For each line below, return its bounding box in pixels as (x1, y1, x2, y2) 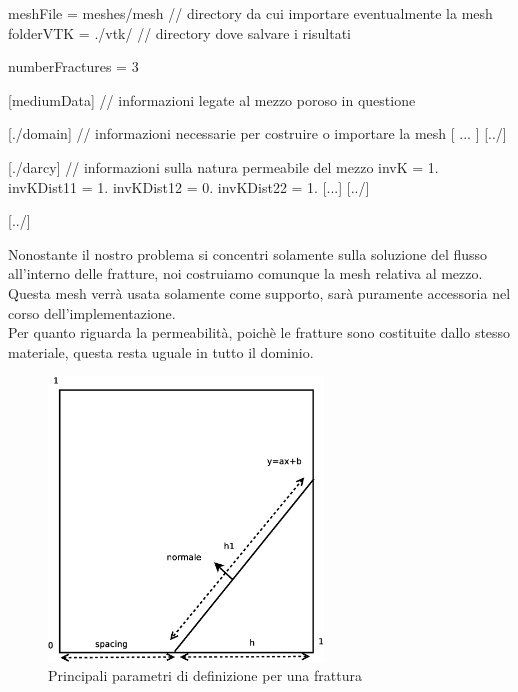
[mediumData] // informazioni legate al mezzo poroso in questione (8, 89, 416, 110)
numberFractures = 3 (8, 56, 139, 77)
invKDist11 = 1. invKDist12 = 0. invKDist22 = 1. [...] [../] (8, 176, 370, 197)
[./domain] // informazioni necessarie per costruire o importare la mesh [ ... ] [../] (8, 123, 507, 144)
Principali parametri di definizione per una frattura (48, 665, 362, 686)
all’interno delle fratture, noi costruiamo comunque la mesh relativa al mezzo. (8, 263, 483, 284)
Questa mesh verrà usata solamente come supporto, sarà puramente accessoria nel (8, 282, 511, 303)
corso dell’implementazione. (8, 302, 176, 323)
